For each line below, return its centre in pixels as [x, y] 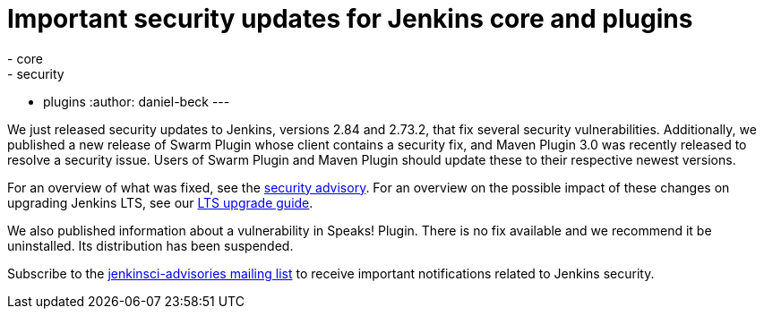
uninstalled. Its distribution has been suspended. [150, 245]
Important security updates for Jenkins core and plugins [350, 19]
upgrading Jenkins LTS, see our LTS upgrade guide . [160, 202]
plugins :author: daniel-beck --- [137, 101]
